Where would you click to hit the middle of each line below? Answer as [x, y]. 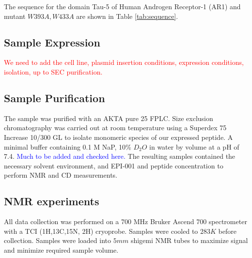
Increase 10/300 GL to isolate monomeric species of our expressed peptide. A [118, 137]
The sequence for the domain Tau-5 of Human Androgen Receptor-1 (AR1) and [122, 6]
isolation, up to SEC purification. [53, 71]
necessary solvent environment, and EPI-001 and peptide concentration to [114, 165]
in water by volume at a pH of [194, 146]
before [227, 231]
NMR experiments [52, 201]
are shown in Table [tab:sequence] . [127, 16]
